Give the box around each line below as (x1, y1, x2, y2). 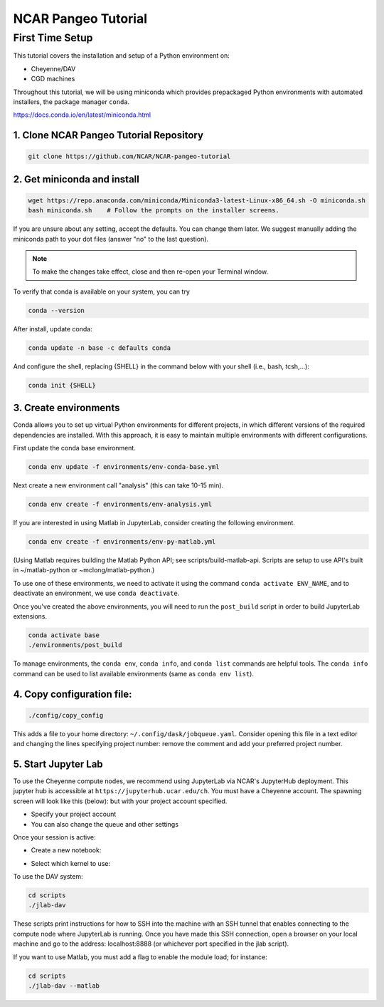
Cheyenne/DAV (31, 64, 76, 73)
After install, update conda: (13, 324, 92, 333)
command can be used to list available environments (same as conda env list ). (13, 669, 254, 678)
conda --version (28, 306, 85, 314)
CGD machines (31, 75, 75, 83)
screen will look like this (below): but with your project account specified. (13, 797, 228, 805)
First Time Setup (13, 31, 93, 44)
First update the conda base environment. (13, 444, 137, 453)
